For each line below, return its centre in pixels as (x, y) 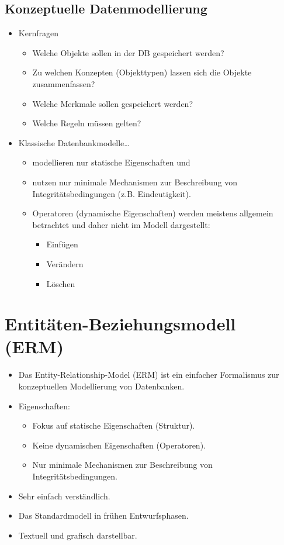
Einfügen (62, 244)
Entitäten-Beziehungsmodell (120, 324)
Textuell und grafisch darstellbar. (78, 535)
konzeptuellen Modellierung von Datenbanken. (101, 386)
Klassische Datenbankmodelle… (74, 142)
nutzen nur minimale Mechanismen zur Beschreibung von (135, 182)
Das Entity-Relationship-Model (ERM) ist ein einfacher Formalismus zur (149, 375)
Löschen (61, 283)
